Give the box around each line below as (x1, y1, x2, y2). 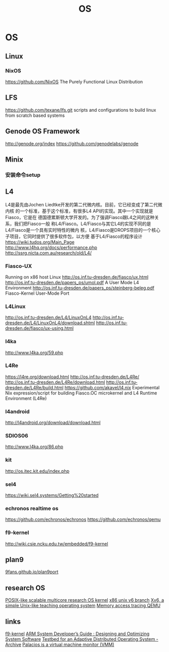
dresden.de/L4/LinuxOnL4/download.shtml (5, 320, 95, 326)
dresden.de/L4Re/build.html (5, 384, 64, 390)
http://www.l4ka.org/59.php (5, 349, 63, 356)
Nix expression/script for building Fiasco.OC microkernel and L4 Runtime (5, 390, 157, 396)
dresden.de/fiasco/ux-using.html (5, 325, 74, 331)
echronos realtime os (5, 505, 59, 512)
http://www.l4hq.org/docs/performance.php (5, 244, 98, 251)
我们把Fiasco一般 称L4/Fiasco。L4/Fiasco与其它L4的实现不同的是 (14, 221, 151, 227)
